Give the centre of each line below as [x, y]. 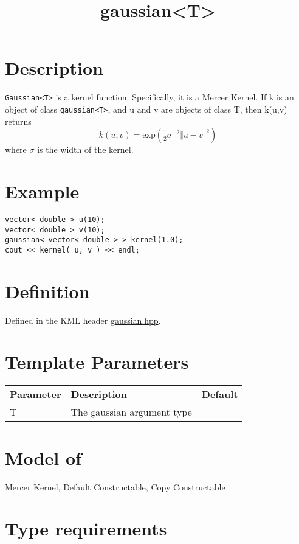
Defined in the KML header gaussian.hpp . [83, 320]
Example [42, 191]
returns [18, 121]
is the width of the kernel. [85, 149]
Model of [43, 457]
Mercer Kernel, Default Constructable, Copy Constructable [115, 486]
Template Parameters [97, 362]
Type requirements [86, 528]
